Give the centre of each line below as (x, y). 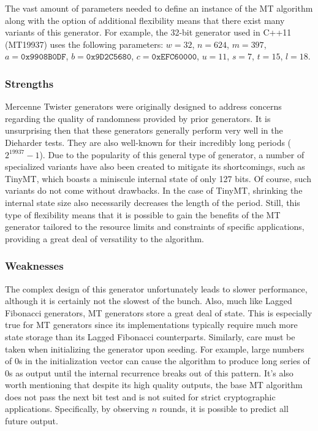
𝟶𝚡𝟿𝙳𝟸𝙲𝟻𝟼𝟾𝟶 (109, 57)
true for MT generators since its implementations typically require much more (151, 325)
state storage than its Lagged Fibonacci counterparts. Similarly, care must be (150, 336)
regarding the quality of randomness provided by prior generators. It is (138, 118)
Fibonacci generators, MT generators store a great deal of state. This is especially (159, 312)
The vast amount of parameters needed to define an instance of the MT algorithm (159, 8)
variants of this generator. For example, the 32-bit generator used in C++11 (148, 32)
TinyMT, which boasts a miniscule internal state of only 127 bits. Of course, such (158, 178)
